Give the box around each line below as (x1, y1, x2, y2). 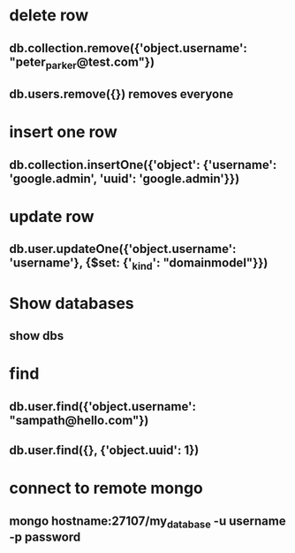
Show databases (9, 293, 134, 313)
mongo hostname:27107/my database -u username (9, 513, 286, 531)
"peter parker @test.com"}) (9, 54, 155, 72)
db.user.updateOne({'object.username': (9, 242, 237, 257)
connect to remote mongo (9, 479, 203, 498)
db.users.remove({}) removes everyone (9, 87, 234, 102)
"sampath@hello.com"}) (9, 412, 149, 427)
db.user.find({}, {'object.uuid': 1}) (9, 443, 200, 458)
